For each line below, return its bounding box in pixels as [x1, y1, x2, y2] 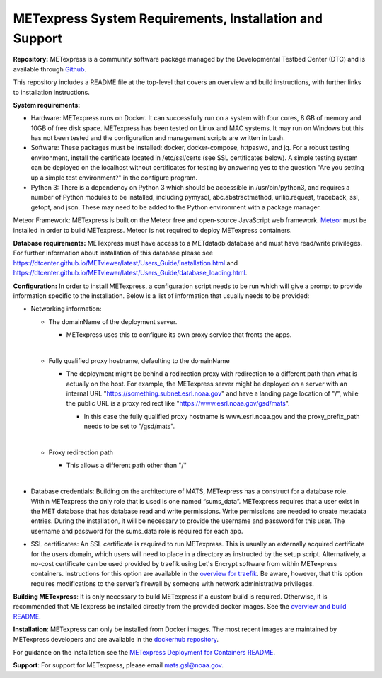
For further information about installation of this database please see [13, 248, 214, 258]
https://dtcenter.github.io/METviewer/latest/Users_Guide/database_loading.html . [13, 269, 248, 277]
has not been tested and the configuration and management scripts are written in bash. [30, 134, 286, 142]
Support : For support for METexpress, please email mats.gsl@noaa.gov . [13, 661, 224, 670]
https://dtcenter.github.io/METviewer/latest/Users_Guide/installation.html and [13, 258, 238, 267]
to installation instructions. [13, 88, 90, 96]
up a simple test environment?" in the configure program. [30, 173, 198, 182]
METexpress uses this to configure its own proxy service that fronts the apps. [66, 331, 292, 339]
